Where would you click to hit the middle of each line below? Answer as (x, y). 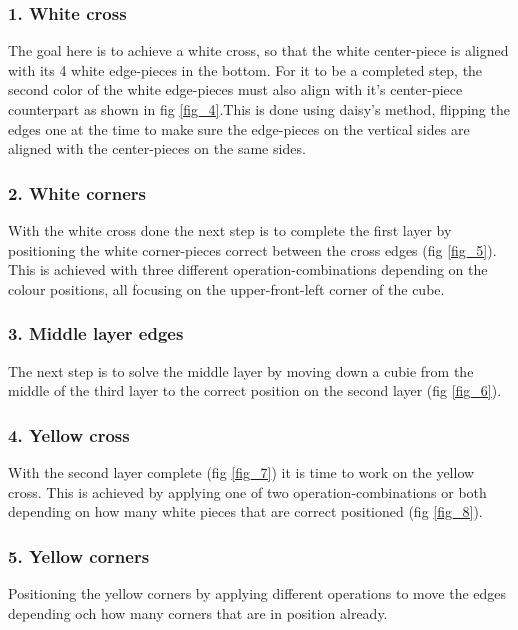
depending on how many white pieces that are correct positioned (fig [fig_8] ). (245, 511)
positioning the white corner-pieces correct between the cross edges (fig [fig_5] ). (252, 249)
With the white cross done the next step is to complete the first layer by (230, 230)
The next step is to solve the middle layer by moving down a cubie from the (241, 370)
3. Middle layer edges (96, 333)
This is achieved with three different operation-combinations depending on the (248, 269)
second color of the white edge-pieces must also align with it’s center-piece (235, 89)
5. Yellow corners (79, 555)
